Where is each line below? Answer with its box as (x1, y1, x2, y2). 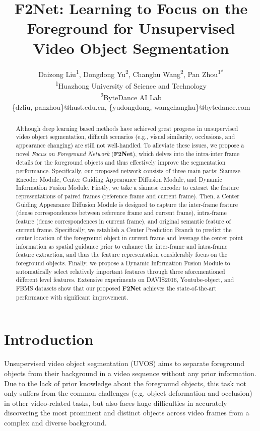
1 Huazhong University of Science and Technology (55, 79, 207, 91)
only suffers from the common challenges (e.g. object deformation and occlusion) (4, 388, 252, 398)
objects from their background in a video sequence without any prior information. (4, 368, 256, 378)
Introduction (4, 329, 94, 349)
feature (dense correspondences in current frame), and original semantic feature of (16, 217, 231, 225)
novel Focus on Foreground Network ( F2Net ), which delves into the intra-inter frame (16, 149, 240, 158)
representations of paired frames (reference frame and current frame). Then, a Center (16, 191, 239, 200)
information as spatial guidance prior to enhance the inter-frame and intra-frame (16, 242, 228, 250)
